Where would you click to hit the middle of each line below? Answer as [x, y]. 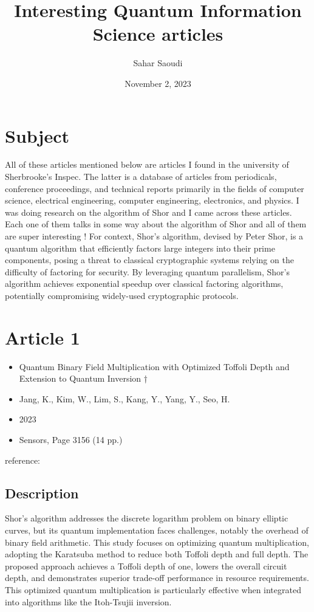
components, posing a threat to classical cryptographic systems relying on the [149, 260]
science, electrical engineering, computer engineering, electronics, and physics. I [152, 200]
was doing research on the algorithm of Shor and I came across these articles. [148, 212]
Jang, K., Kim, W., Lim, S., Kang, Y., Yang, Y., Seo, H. [125, 398]
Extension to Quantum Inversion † [83, 378]
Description [42, 493]
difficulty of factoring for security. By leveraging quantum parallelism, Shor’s [147, 271]
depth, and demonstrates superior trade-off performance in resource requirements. [157, 578]
